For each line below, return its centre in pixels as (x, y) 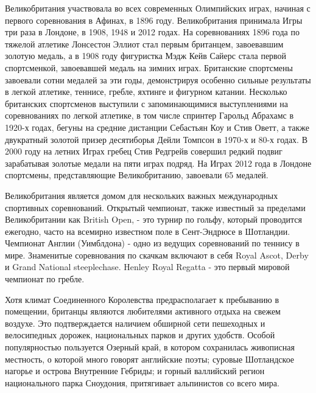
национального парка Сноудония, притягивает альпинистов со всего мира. (142, 382)
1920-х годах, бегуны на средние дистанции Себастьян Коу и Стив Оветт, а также (157, 127)
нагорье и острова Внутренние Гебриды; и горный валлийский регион (135, 371)
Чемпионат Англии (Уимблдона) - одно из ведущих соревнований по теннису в (152, 243)
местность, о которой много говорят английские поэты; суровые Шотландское (150, 359)
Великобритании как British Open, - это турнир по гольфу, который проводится (153, 219)
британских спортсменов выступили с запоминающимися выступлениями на (147, 103)
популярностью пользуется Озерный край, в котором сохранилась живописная (150, 347)
